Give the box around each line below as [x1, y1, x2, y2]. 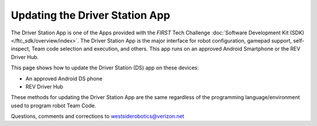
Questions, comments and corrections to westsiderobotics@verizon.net [11, 113, 184, 120]
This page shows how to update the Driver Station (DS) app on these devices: [11, 64, 199, 71]
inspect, [11, 45, 31, 52]
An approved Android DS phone [25, 75, 103, 82]
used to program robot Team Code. [11, 102, 96, 109]
